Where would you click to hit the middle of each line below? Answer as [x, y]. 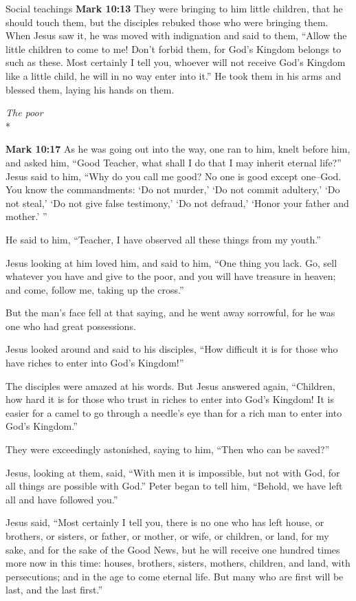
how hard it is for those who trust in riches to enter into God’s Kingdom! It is [170, 399]
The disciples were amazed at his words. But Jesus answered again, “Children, [170, 385]
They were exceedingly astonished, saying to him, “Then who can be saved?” [168, 449]
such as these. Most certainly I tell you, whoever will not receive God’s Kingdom [176, 62]
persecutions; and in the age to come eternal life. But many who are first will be [175, 576]
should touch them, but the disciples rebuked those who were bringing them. [167, 22]
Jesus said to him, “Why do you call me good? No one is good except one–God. [174, 176]
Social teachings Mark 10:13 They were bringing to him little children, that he [174, 8]
